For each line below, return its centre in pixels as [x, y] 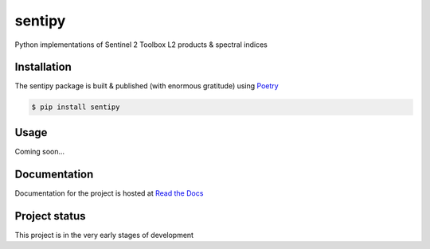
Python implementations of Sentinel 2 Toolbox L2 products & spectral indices [141, 45]
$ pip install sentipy [76, 107]
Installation [43, 67]
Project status [51, 216]
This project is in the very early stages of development [104, 235]
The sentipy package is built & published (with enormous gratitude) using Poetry [147, 86]
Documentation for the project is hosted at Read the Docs [109, 193]
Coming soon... [40, 151]
